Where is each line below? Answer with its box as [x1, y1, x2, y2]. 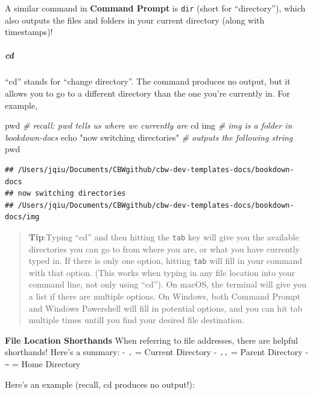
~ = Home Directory [5, 358, 81, 370]
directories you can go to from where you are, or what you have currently [28, 242, 300, 255]
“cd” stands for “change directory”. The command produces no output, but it [5, 75, 291, 88]
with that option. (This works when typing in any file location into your [28, 266, 296, 278]
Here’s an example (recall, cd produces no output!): [5, 377, 195, 390]
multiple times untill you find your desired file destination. [28, 313, 245, 326]
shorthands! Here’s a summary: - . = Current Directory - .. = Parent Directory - [5, 345, 309, 358]
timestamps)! [5, 25, 53, 38]
